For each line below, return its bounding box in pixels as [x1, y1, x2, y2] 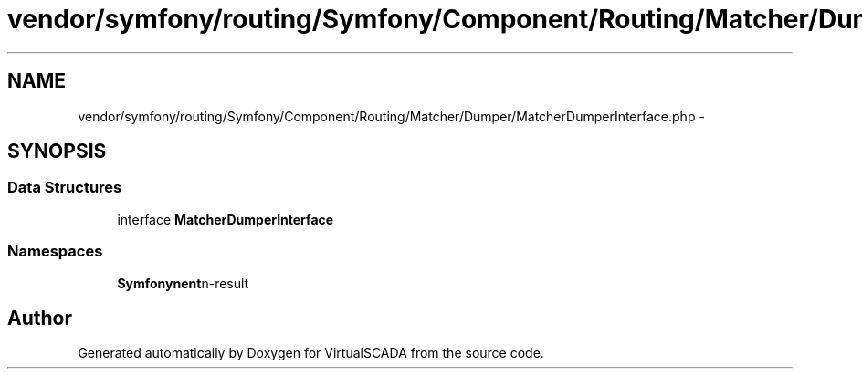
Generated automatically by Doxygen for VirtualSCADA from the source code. [78, 345, 544, 361]
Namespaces [7, 242, 103, 261]
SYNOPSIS [7, 140, 107, 163]
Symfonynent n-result [117, 275, 249, 291]
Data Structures [7, 178, 122, 197]
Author [7, 306, 72, 329]
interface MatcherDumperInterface [117, 211, 334, 227]
